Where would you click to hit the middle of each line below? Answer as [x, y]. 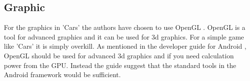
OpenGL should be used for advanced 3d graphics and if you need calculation [119, 55]
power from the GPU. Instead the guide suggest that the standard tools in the [120, 65]
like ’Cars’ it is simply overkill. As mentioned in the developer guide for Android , [125, 46]
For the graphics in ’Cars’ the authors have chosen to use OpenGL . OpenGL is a [125, 27]
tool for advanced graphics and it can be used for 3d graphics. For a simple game [124, 36]
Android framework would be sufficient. [62, 74]
